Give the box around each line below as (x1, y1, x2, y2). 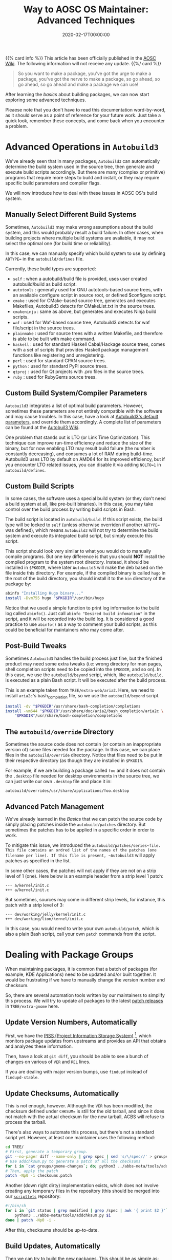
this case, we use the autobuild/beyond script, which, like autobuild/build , (5, 672, 163, 678)
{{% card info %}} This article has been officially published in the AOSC (5, 55, 156, 61)
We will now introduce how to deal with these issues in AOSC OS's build (5, 190, 157, 196)
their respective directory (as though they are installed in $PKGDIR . (5, 757, 143, 764)
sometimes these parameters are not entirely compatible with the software (5, 407, 163, 414)
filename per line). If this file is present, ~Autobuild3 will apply (5, 852, 155, 858)
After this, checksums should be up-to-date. (5, 1227, 99, 1233)
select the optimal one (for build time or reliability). (5, 240, 112, 246)
